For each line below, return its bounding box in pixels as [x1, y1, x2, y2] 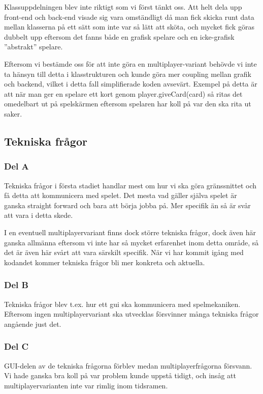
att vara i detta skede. [4, 210, 73, 220]
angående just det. [4, 318, 61, 329]
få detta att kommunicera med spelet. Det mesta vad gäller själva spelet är [4, 190, 237, 201]
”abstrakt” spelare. [4, 41, 63, 52]
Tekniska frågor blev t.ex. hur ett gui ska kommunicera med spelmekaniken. [4, 298, 241, 309]
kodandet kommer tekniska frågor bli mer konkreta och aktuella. [4, 257, 205, 267]
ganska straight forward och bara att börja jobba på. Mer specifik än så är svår [4, 200, 251, 210]
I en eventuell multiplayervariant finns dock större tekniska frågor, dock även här [4, 227, 256, 237]
